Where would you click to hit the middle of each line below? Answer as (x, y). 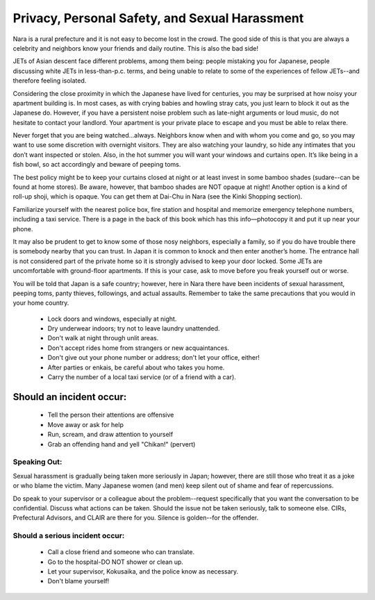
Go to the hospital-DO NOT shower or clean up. (116, 562)
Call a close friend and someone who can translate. (121, 552)
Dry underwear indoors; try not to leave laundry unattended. (134, 328)
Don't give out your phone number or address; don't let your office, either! (154, 358)
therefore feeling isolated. (50, 81)
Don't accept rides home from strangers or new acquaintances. (138, 348)
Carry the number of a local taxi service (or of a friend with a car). (142, 377)
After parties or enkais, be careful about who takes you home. (136, 367)
